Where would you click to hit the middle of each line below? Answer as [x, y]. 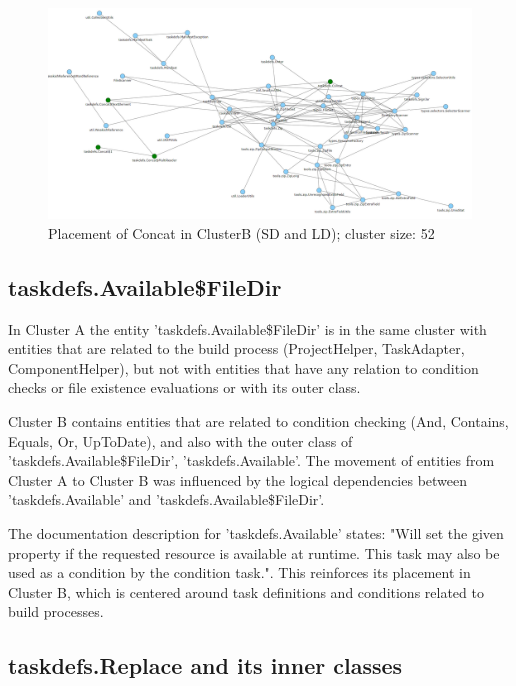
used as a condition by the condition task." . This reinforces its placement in [239, 572]
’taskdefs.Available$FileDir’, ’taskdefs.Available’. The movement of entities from [251, 460]
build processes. [56, 611]
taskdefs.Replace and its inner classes [205, 665]
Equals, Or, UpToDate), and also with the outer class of [180, 440]
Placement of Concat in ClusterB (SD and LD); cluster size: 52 [241, 232]
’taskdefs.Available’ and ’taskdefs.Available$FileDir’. [166, 499]
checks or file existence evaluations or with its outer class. [184, 387]
